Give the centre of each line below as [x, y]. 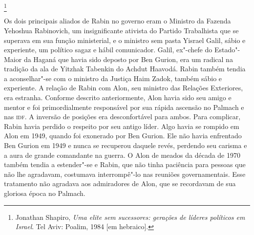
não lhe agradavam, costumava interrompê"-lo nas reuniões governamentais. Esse [125, 174]
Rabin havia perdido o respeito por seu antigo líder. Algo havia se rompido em [122, 126]
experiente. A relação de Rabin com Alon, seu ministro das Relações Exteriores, [124, 88]
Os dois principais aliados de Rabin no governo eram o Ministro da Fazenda [117, 21]
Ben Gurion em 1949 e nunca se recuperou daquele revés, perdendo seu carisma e [126, 145]
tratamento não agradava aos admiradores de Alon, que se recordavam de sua [120, 183]
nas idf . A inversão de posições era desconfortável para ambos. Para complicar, [122, 117]
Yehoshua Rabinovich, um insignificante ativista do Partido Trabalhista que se [121, 30]
